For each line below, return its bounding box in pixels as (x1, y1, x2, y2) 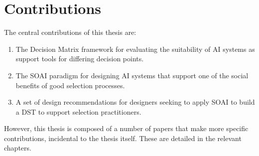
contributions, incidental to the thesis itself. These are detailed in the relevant (4, 133, 242, 143)
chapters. (4, 143, 31, 153)
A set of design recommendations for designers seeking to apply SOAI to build (15, 97, 255, 107)
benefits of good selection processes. (15, 80, 125, 90)
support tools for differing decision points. (15, 53, 144, 64)
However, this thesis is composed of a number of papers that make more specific (4, 123, 249, 134)
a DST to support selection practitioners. (15, 106, 141, 117)
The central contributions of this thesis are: (4, 27, 136, 37)
